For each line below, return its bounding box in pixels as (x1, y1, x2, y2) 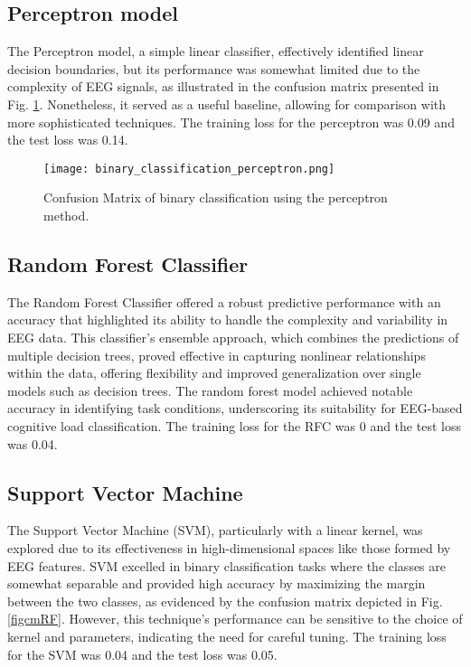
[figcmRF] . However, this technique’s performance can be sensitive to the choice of (7, 609, 463, 628)
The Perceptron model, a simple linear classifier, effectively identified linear (7, 42, 424, 61)
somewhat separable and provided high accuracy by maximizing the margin (7, 574, 426, 593)
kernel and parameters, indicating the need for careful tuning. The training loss (7, 626, 447, 645)
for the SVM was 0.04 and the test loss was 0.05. (7, 644, 278, 663)
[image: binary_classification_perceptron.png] (43, 162, 335, 175)
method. (43, 206, 89, 225)
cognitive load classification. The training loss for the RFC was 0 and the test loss (7, 416, 461, 435)
